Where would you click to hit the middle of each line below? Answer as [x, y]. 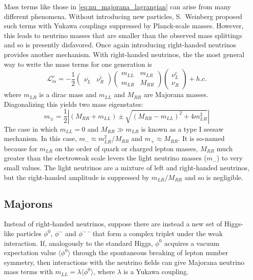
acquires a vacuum [192, 243]
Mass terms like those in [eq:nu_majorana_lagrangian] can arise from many [117, 6]
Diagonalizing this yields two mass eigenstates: [74, 104]
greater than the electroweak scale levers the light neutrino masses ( [105, 158]
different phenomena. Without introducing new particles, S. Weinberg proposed [123, 16]
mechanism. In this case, [40, 138]
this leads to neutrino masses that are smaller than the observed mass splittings [123, 35]
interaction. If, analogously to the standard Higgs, [78, 243]
